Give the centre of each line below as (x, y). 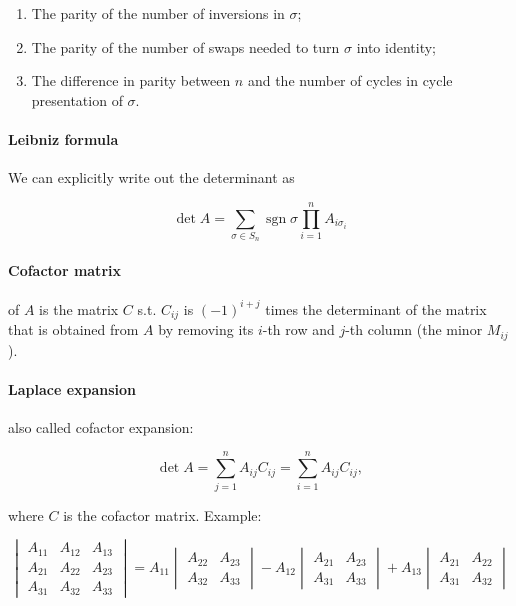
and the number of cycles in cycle (350, 80)
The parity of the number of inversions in (158, 13)
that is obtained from (73, 329)
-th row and (298, 329)
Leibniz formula (63, 138)
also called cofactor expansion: (101, 426)
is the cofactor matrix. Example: (162, 514)
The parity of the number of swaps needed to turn (185, 46)
